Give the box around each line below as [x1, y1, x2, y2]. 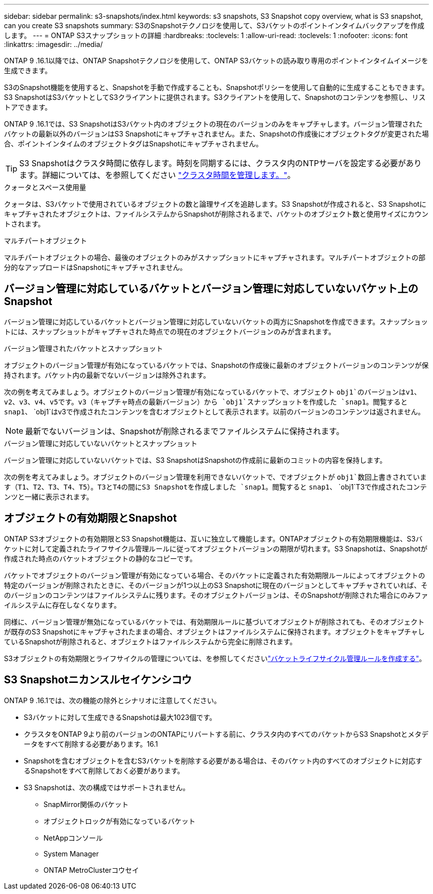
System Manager [43, 849, 99, 858]
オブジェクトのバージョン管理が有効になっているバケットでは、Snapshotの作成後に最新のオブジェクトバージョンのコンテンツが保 [4, 360, 429, 369]
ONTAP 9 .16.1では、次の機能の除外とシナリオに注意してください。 [4, 696, 221, 705]
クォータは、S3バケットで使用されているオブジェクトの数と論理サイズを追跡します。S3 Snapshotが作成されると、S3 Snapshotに [4, 200, 427, 208]
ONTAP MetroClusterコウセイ [43, 865, 139, 874]
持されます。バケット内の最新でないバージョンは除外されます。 [4, 370, 210, 379]
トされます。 [4, 220, 45, 228]
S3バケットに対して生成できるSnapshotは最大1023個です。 [24, 713, 216, 721]
